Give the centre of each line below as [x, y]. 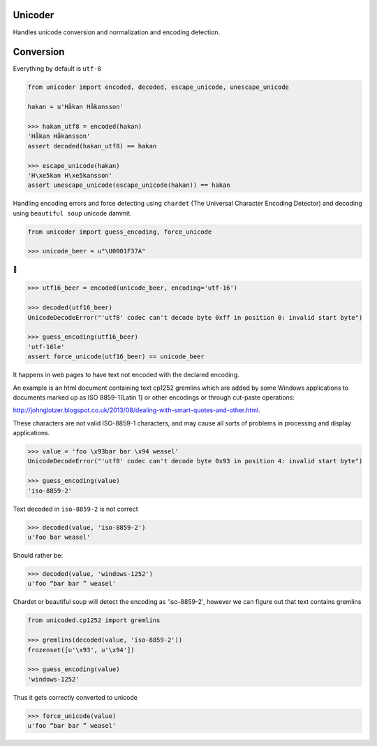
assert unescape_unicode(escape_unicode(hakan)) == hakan [129, 185]
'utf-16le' [46, 347]
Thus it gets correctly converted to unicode [75, 697]
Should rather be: [38, 555]
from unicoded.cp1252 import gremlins [94, 620]
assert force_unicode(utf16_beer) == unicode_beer [116, 357]
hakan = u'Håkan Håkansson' [75, 107]
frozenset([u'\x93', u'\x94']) [81, 650]
